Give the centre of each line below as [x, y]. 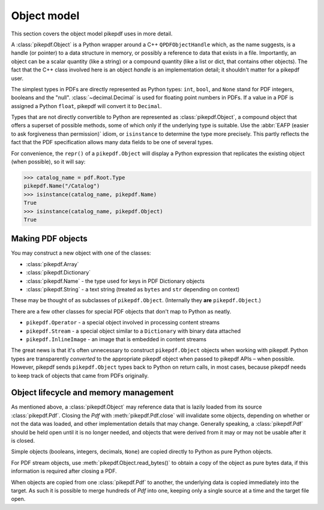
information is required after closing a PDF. [64, 471]
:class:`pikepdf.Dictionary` [58, 273]
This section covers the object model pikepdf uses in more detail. [92, 34]
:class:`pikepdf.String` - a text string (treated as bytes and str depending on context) [133, 290]
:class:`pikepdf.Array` [52, 264]
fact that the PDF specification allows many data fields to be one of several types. [112, 142]
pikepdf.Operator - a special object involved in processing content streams [123, 323]
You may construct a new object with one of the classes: [81, 253]
